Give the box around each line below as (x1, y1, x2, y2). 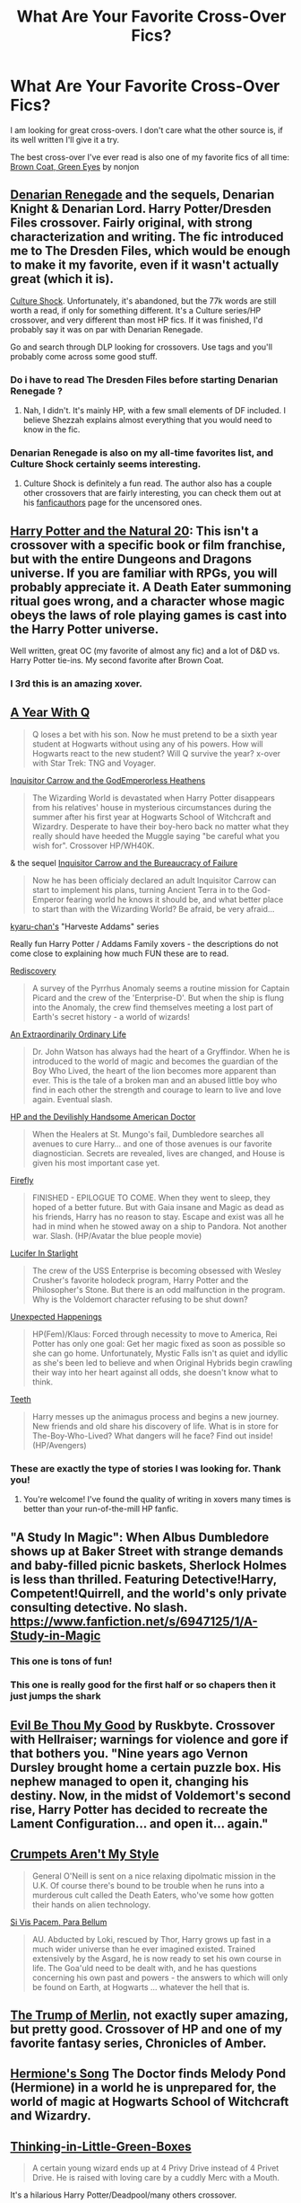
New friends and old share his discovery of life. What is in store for (31, 1420, 279, 1431)
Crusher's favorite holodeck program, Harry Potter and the (31, 1274, 249, 1286)
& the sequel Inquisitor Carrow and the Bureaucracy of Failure (10, 857, 238, 868)
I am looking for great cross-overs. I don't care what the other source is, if (10, 124, 283, 136)
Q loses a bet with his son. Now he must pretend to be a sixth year (31, 729, 278, 739)
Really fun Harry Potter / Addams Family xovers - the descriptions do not (10, 938, 279, 949)
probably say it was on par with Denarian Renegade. (10, 323, 203, 334)
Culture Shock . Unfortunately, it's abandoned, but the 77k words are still (10, 295, 277, 306)
